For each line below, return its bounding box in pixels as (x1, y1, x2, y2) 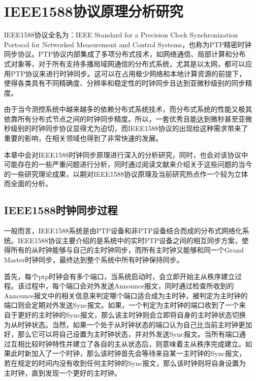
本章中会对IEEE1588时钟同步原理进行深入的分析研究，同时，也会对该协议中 (4, 149, 248, 159)
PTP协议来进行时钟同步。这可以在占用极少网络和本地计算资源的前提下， (10, 68, 246, 78)
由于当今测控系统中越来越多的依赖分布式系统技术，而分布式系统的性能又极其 (4, 104, 252, 114)
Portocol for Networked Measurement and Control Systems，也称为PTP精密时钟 (4, 39, 252, 49)
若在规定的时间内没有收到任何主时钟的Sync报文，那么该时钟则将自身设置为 (4, 357, 246, 368)
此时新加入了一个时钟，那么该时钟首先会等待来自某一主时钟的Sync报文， (10, 348, 246, 358)
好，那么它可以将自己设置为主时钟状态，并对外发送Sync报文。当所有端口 (4, 329, 239, 339)
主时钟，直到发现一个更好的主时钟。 (4, 367, 121, 378)
